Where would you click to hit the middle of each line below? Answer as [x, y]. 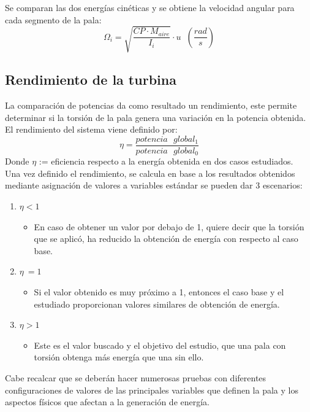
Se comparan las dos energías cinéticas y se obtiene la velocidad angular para [150, 7]
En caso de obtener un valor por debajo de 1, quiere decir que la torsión [169, 226]
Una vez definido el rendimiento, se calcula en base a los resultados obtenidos [150, 173]
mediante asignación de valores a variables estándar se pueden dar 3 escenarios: [154, 185]
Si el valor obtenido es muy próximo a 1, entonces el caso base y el [159, 291]
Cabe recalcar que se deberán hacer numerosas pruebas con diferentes [136, 377]
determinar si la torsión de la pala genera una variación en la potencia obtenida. [156, 117]
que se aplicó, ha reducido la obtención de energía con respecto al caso [166, 239]
